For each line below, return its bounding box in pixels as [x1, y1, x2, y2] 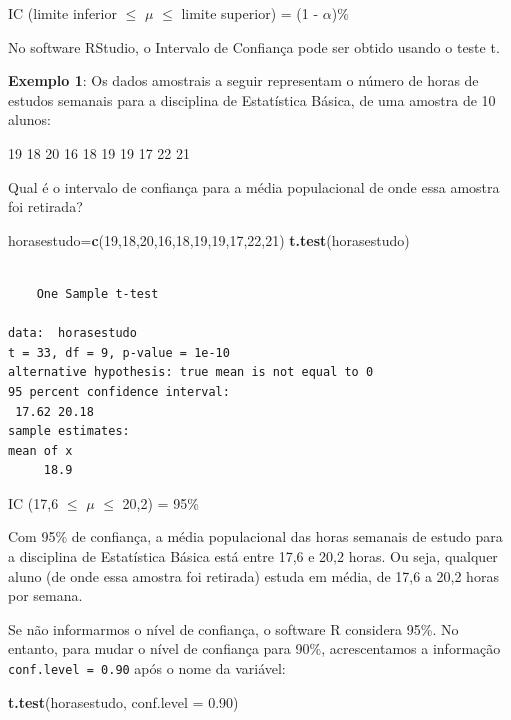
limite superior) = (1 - [181, 3, 319, 23]
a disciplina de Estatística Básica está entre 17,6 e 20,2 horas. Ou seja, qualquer [8, 546, 498, 567]
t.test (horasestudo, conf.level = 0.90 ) [8, 691, 239, 712]
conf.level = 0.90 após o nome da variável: [8, 658, 286, 679]
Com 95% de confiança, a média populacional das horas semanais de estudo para [8, 526, 503, 547]
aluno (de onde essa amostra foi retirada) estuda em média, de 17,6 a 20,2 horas [8, 565, 499, 586]
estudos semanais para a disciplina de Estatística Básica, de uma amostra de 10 [8, 89, 496, 110]
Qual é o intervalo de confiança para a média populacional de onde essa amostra [8, 176, 500, 197]
